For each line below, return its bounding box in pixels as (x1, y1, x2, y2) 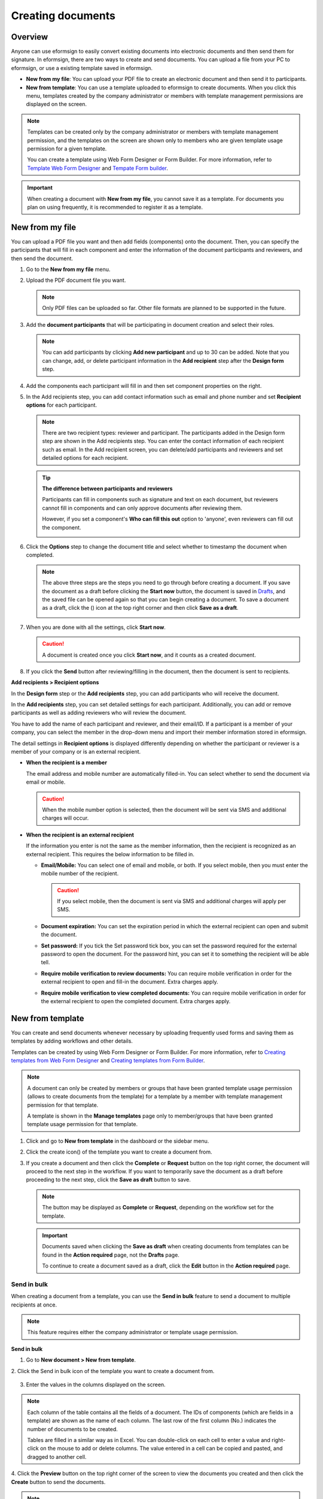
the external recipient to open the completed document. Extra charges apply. (41, 998, 231, 1004)
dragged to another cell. (27, 1453, 87, 1460)
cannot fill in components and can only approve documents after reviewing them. (42, 504, 242, 511)
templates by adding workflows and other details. (11, 1037, 133, 1045)
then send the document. (11, 255, 74, 262)
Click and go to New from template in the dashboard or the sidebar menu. (26, 1137, 209, 1145)
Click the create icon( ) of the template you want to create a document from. (26, 1148, 212, 1155)
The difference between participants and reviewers (42, 485, 173, 492)
